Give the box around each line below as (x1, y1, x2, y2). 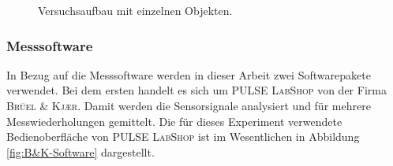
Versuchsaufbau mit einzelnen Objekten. (38, 2, 233, 18)
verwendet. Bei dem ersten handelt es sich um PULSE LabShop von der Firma (6, 82, 387, 98)
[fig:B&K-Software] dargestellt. (6, 143, 155, 160)
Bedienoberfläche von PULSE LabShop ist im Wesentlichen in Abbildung (6, 128, 360, 145)
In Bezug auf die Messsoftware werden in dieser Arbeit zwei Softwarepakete (6, 66, 371, 83)
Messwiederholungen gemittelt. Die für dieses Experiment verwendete (6, 113, 342, 129)
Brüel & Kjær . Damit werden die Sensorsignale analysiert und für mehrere (6, 98, 371, 113)
